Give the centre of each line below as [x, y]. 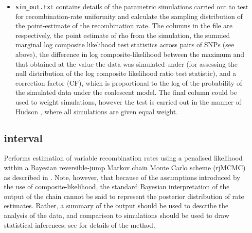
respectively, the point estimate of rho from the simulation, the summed [123, 35]
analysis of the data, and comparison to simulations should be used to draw [117, 215]
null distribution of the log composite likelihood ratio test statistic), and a [126, 73]
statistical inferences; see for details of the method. [80, 224]
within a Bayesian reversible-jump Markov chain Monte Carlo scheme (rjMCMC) [125, 167]
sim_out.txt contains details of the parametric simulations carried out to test [132, 6]
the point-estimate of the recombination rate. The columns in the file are [124, 26]
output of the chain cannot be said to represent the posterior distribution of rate [124, 196]
